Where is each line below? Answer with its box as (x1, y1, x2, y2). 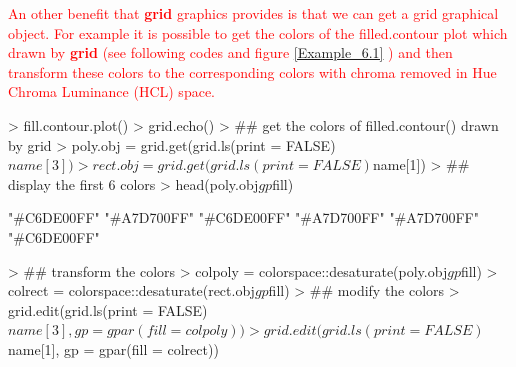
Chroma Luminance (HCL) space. (8, 81, 215, 102)
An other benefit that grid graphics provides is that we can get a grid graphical (8, 3, 499, 23)
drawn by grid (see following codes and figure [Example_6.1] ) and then (8, 42, 453, 63)
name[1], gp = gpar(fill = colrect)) (8, 338, 219, 359)
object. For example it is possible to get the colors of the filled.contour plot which (8, 22, 508, 43)
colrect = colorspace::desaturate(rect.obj (8, 280, 255, 301)
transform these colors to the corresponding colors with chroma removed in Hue (8, 61, 497, 82)
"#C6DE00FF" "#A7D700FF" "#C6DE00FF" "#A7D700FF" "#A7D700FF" (8, 207, 480, 228)
